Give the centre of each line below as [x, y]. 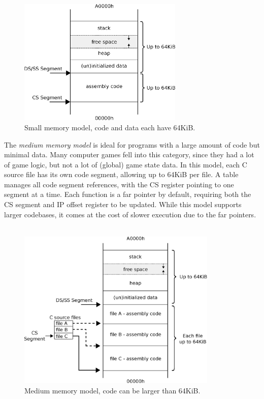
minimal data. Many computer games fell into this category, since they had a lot [129, 154]
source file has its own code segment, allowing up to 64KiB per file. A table [121, 174]
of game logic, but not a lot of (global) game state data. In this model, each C [126, 164]
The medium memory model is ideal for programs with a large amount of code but [132, 144]
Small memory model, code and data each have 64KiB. [110, 127]
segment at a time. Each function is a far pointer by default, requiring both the [128, 194]
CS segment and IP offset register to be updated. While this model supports [123, 204]
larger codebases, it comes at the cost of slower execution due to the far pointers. [130, 214]
